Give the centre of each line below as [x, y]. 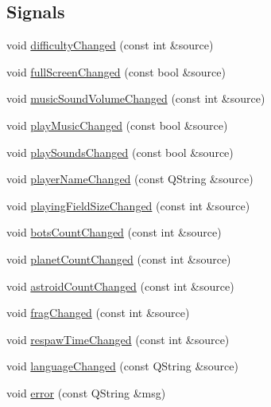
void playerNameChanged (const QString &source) [130, 179]
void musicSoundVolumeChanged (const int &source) [136, 98]
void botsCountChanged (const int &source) [114, 232]
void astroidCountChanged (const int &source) [120, 286]
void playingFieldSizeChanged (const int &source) [128, 205]
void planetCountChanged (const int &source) [119, 258]
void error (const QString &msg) [86, 392]
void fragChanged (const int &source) [98, 313]
